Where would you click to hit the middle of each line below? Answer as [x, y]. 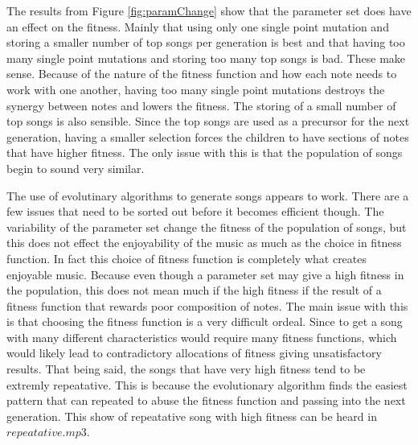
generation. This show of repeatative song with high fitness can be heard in [192, 416]
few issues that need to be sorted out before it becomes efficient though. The [195, 211]
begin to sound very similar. [76, 168]
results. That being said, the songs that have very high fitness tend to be [186, 369]
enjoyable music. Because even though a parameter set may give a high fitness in [205, 274]
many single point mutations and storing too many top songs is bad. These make [206, 58]
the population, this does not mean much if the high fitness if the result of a [194, 290]
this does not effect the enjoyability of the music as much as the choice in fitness [204, 243]
